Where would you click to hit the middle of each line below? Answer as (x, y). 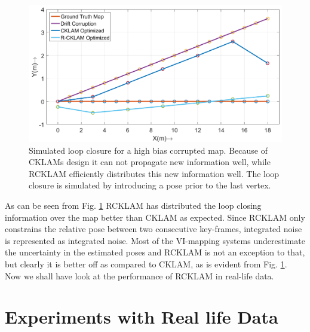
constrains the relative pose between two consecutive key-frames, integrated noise (154, 229)
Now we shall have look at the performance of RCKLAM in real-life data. (139, 275)
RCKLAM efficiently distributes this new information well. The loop (154, 173)
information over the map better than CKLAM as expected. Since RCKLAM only (155, 217)
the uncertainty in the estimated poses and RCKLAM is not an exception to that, (155, 252)
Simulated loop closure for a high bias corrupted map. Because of (148, 150)
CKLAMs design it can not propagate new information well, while (150, 162)
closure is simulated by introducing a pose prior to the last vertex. (150, 185)
